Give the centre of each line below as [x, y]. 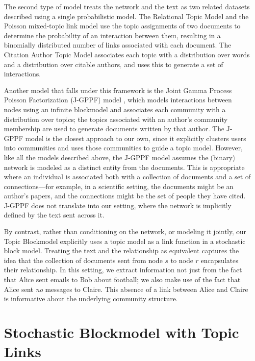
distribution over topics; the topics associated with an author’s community [116, 119]
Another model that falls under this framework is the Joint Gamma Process [118, 90]
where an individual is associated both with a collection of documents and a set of [127, 177]
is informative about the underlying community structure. [91, 299]
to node [182, 260]
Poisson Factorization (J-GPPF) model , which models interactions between [118, 100]
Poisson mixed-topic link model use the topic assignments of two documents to [122, 26]
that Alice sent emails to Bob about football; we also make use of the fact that [122, 279]
